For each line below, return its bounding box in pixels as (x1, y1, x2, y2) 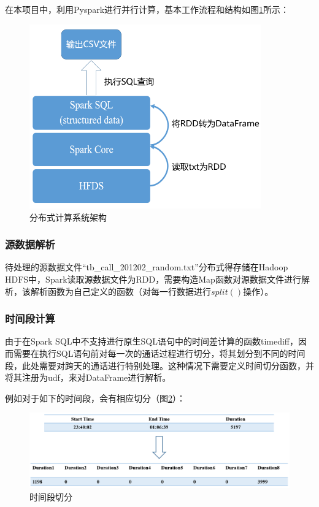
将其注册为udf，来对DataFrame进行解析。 (5, 371, 171, 384)
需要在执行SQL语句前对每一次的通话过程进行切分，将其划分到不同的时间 (13, 347, 306, 360)
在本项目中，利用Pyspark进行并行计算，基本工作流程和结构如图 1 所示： (5, 3, 290, 15)
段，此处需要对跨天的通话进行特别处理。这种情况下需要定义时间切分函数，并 (5, 359, 314, 372)
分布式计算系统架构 (29, 210, 107, 223)
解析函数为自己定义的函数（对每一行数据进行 (30, 284, 211, 297)
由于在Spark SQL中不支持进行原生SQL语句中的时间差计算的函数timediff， (5, 335, 299, 348)
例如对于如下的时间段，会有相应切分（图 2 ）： (5, 391, 185, 404)
